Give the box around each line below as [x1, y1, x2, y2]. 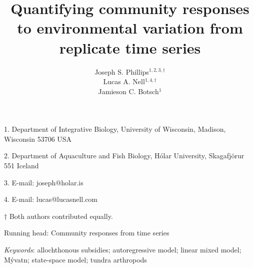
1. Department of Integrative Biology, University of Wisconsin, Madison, [4, 124, 226, 134]
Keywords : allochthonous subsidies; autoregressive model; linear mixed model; [4, 244, 241, 255]
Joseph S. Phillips [94, 66, 149, 77]
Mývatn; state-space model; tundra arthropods [4, 254, 147, 264]
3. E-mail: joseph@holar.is [4, 177, 83, 187]
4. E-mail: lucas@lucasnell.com [4, 194, 98, 204]
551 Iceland [4, 160, 39, 171]
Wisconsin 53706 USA [4, 133, 72, 144]
